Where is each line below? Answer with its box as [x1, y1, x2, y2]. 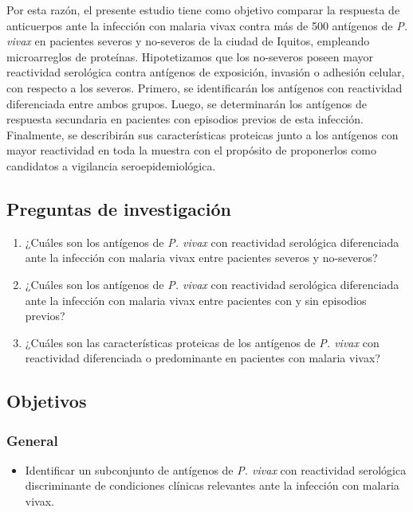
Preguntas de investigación [6, 196, 231, 221]
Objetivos [6, 389, 87, 413]
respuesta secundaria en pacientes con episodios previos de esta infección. [6, 111, 364, 127]
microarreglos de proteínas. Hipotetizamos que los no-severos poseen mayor [6, 48, 373, 64]
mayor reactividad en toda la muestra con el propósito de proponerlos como [6, 142, 377, 158]
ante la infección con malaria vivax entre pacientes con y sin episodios [25, 291, 367, 308]
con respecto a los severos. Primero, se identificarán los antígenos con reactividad [6, 79, 403, 96]
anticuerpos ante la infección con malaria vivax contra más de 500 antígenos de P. [6, 17, 407, 33]
